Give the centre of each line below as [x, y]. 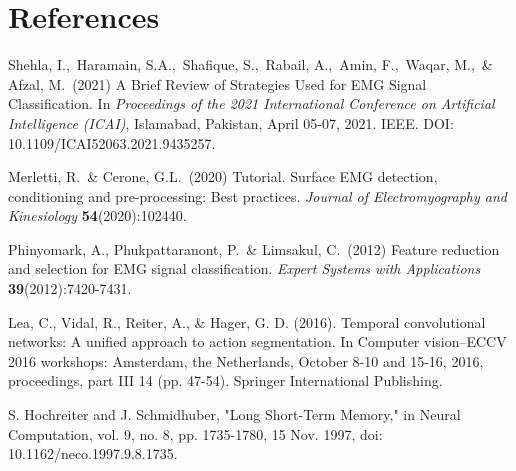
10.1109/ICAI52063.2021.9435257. [112, 142]
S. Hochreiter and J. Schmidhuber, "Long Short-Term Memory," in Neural [234, 414]
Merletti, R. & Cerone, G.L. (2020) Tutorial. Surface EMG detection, [223, 176]
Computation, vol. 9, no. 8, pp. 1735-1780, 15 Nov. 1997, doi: [195, 433]
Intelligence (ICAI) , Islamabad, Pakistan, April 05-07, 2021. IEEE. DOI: [231, 122]
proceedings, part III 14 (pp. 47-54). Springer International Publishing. [225, 380]
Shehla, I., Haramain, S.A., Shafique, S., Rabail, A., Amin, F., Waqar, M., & [250, 64]
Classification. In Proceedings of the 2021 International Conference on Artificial [251, 103]
